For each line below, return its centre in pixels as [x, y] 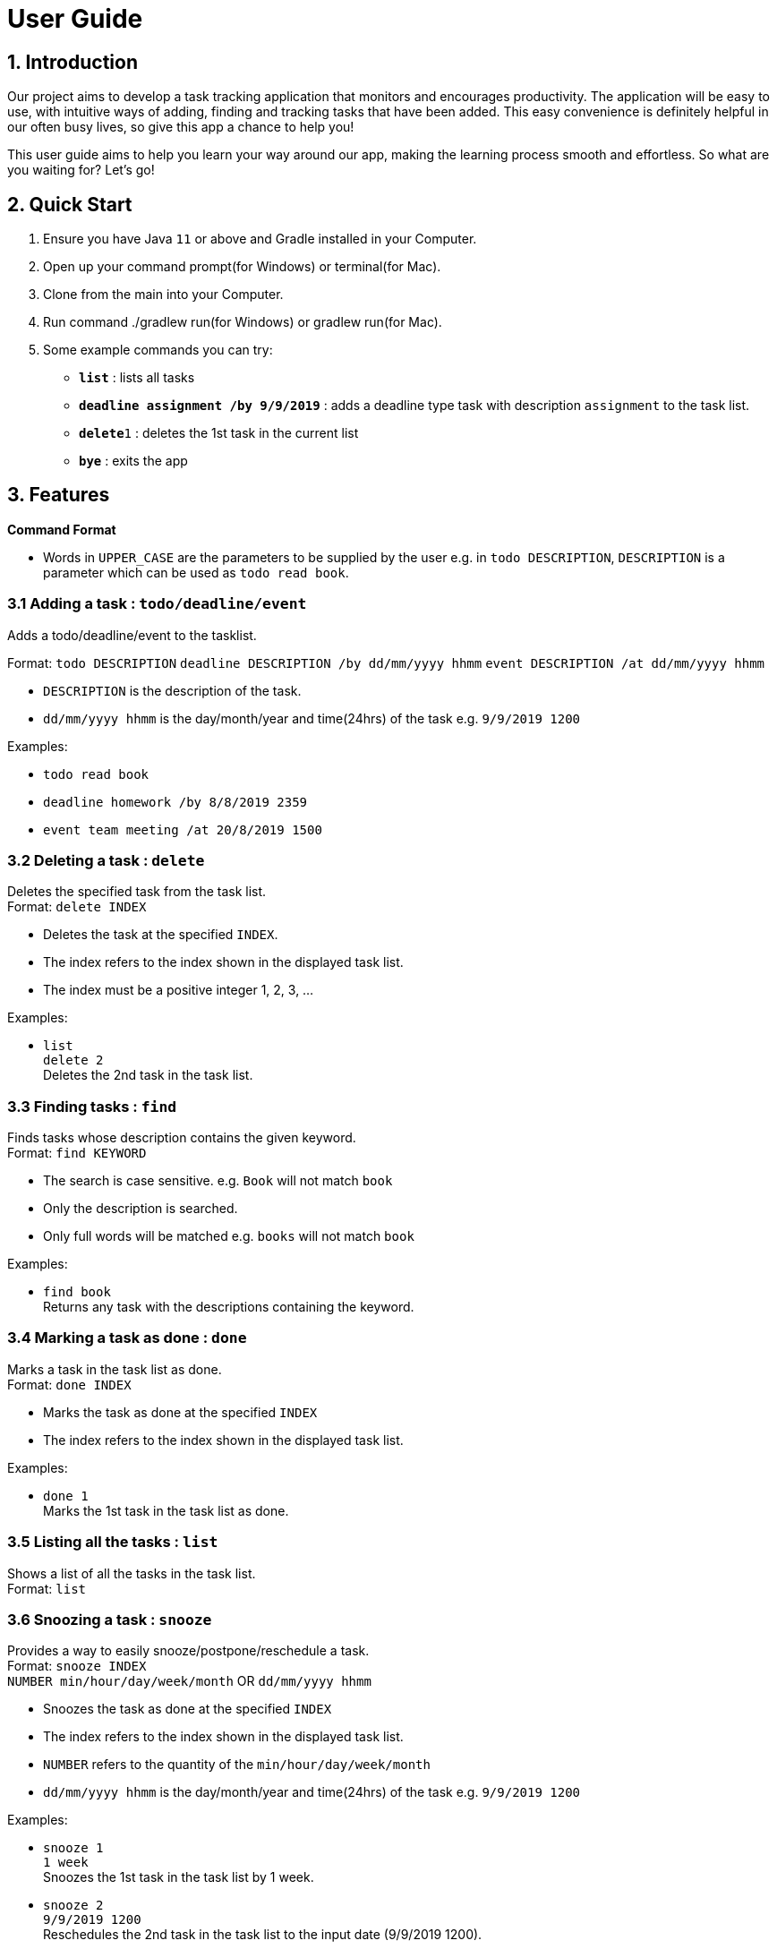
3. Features [59, 495]
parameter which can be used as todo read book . [196, 572]
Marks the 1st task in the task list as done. [166, 1510]
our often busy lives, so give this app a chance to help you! [181, 127]
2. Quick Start [70, 204]
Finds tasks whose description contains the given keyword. [182, 1138]
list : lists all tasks [137, 378]
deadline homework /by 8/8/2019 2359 [175, 802]
